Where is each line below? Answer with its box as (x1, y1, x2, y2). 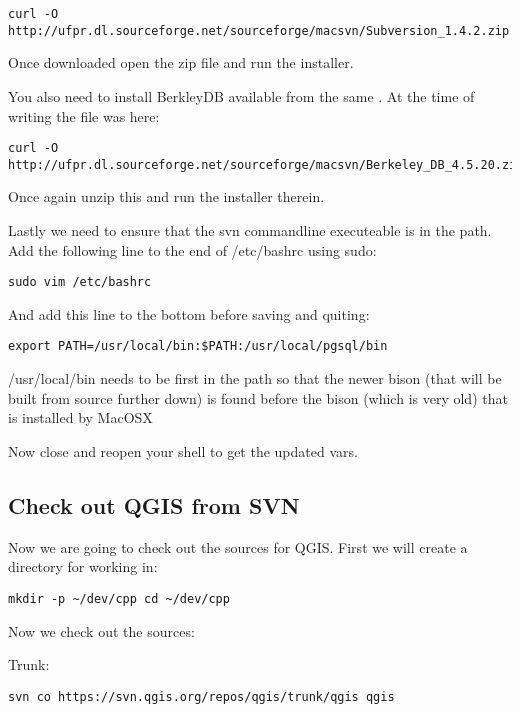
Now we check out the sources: (8, 620, 195, 641)
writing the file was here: (8, 105, 160, 126)
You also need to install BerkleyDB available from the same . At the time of (8, 85, 475, 106)
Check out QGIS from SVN (8, 489, 300, 520)
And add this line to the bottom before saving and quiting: (8, 303, 370, 324)
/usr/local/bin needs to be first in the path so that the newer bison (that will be (8, 368, 502, 389)
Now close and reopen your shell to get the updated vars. (8, 440, 358, 461)
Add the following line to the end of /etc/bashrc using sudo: (8, 239, 377, 260)
